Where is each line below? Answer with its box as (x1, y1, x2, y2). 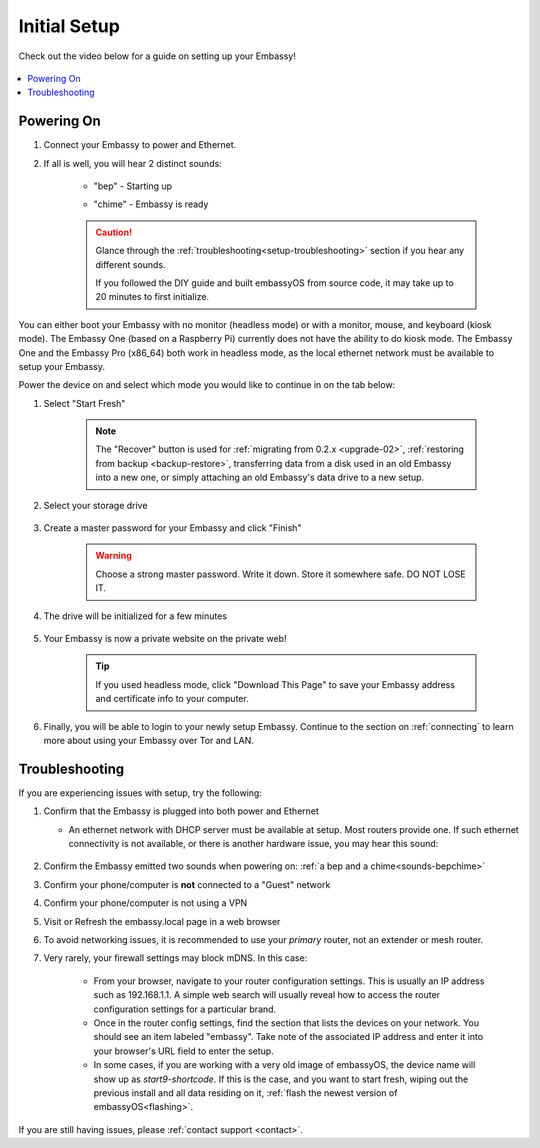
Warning (95, 550, 132, 562)
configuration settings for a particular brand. (93, 1003, 277, 1015)
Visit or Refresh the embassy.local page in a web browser (43, 915, 281, 927)
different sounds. (95, 258, 166, 270)
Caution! (95, 226, 133, 238)
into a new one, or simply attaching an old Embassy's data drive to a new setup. (95, 471, 425, 484)
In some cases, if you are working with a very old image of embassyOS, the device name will (93, 1059, 476, 1071)
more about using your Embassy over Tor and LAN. (43, 734, 255, 746)
